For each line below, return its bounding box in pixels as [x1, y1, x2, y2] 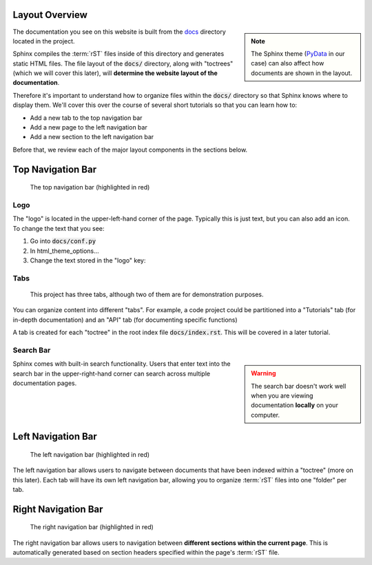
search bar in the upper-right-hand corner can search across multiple [12, 369, 210, 378]
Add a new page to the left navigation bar [30, 123, 147, 132]
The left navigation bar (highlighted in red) [30, 450, 150, 458]
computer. [251, 411, 280, 419]
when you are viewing [251, 391, 313, 400]
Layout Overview [12, 9, 87, 21]
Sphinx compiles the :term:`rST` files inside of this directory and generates [12, 50, 225, 58]
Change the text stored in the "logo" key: [30, 256, 146, 265]
